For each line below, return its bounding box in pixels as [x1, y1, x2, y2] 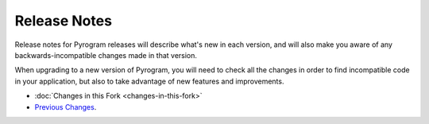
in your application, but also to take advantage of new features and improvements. [14, 76, 284, 86]
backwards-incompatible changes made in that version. [14, 50, 198, 60]
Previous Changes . [34, 102, 97, 111]
